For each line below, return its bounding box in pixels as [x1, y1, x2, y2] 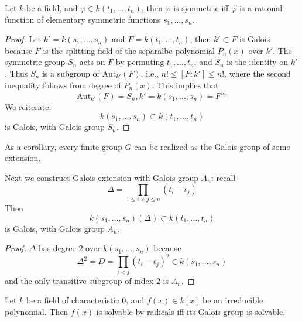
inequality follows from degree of [5, 78, 121, 91]
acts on [79, 56, 105, 68]
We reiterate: [5, 100, 52, 112]
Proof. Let [5, 33, 41, 45]
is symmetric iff [173, 2, 229, 13]
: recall [211, 172, 236, 184]
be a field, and [26, 2, 78, 13]
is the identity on [227, 56, 289, 68]
